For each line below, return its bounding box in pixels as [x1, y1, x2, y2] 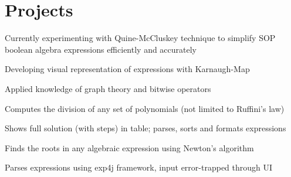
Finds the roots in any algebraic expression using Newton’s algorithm [5, 141, 254, 154]
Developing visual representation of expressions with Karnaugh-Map [5, 63, 250, 75]
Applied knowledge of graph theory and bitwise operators [5, 82, 211, 94]
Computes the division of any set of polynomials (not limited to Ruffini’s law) [5, 102, 285, 114]
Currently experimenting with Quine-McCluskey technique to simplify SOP [5, 32, 276, 44]
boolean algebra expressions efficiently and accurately [5, 43, 197, 55]
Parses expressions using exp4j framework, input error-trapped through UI [5, 161, 273, 173]
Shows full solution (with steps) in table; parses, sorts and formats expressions [5, 122, 286, 134]
